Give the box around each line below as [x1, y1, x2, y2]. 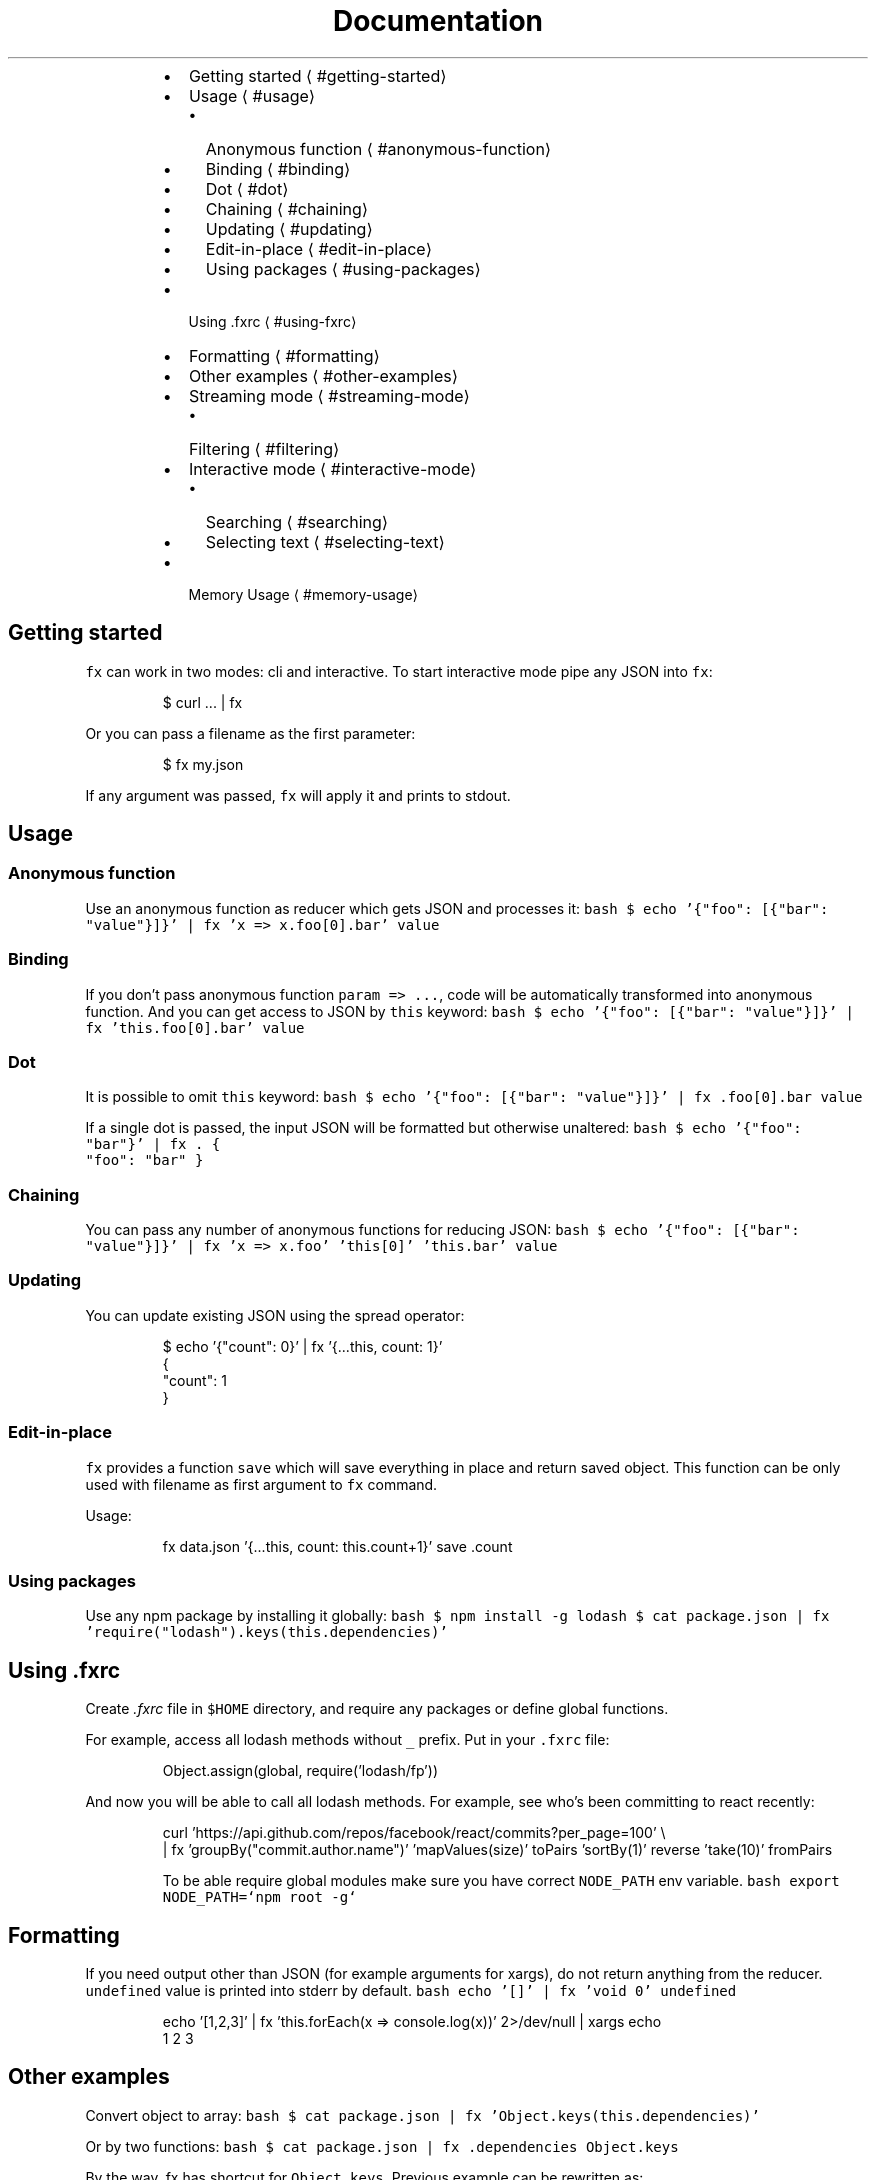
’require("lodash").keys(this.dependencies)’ [85, 1624, 448, 1641]
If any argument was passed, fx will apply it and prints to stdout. [85, 786, 511, 804]
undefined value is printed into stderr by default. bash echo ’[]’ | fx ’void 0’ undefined [85, 1982, 737, 1999]
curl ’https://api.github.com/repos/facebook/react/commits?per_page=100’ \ [162, 1824, 666, 1842]
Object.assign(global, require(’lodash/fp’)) [162, 1762, 438, 1780]
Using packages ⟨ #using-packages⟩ [205, 258, 481, 279]
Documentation [332, 4, 544, 38]
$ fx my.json [162, 755, 244, 773]
